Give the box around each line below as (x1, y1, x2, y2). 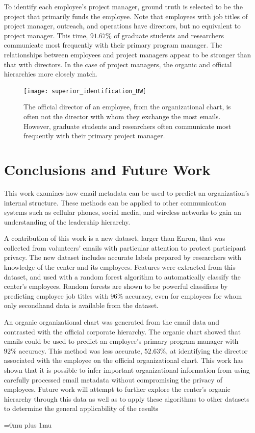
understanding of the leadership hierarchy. (4, 216, 130, 227)
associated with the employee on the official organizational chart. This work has (4, 355, 244, 365)
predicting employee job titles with (4, 290, 108, 301)
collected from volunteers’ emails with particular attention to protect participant (4, 242, 246, 253)
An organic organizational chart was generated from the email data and (4, 317, 219, 327)
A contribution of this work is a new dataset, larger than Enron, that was (4, 233, 226, 243)
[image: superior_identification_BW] (24, 87, 147, 95)
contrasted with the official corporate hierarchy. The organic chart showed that (4, 326, 241, 336)
